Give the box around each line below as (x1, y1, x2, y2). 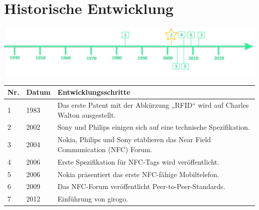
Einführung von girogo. (57, 194, 128, 204)
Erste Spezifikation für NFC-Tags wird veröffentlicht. (57, 156, 220, 167)
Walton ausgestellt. (57, 109, 116, 120)
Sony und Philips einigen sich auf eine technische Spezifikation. (57, 122, 250, 132)
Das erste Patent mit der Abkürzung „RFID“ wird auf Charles (57, 100, 249, 110)
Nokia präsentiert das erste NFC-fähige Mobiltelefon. (57, 169, 219, 179)
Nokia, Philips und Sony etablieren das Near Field (57, 134, 211, 145)
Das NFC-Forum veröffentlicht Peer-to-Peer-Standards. (57, 181, 226, 192)
